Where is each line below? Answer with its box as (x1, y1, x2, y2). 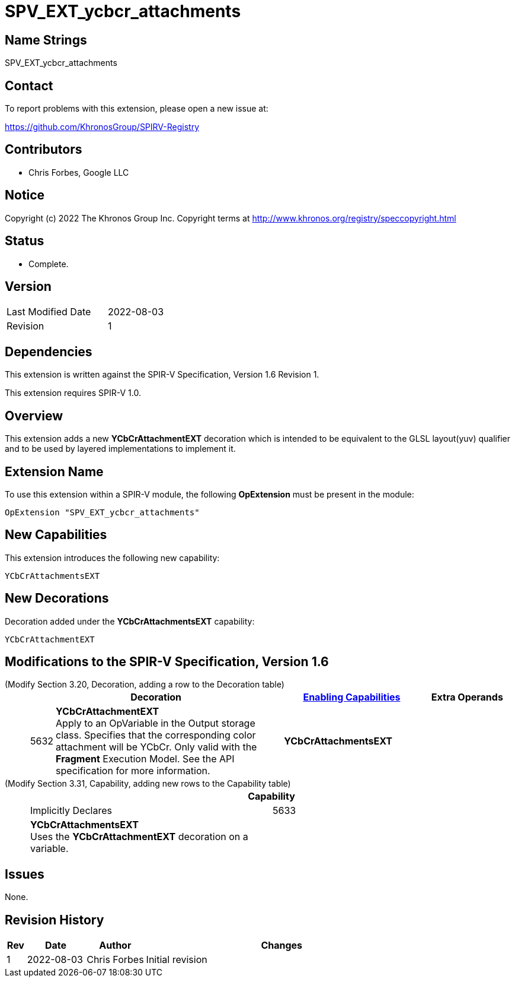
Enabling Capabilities (303, 691, 401, 704)
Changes (261, 939, 303, 952)
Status (5, 233, 44, 249)
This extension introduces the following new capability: (5, 552, 220, 563)
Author (99, 939, 132, 952)
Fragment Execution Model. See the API (56, 753, 235, 765)
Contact (5, 78, 53, 93)
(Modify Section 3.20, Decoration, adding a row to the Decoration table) (5, 679, 284, 690)
